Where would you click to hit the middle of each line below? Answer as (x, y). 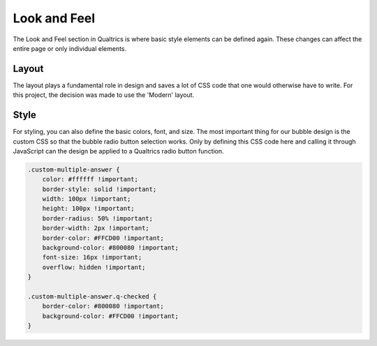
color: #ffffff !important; (90, 179)
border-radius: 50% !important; (98, 218)
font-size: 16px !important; (92, 257)
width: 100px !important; (87, 199)
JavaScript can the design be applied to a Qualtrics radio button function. (118, 151)
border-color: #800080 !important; (103, 306)
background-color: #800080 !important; (111, 248)
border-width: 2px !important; (96, 228)
